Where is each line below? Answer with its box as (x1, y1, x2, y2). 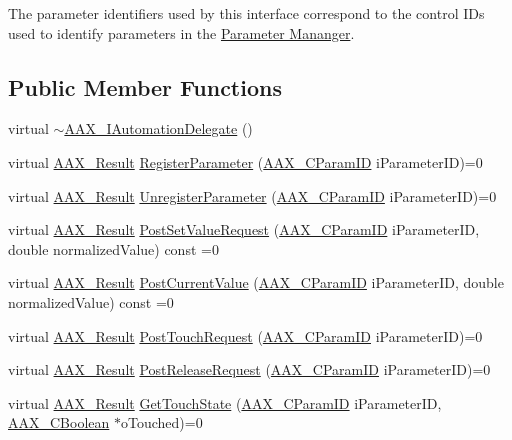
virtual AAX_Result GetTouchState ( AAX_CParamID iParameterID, (8, 392, 442, 413)
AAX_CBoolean (8, 412, 110, 433)
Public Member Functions (8, 71, 282, 102)
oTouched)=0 (120, 412, 203, 433)
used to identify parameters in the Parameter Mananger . (8, 22, 355, 43)
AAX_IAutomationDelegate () (64, 118, 253, 139)
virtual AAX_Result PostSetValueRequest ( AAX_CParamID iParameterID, (8, 219, 480, 240)
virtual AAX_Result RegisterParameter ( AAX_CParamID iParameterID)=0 (8, 151, 483, 172)
